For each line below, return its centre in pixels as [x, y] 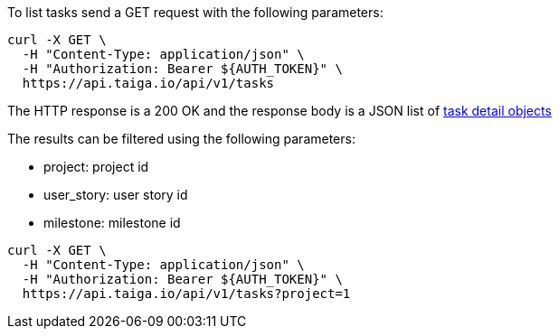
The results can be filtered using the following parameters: [181, 139]
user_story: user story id [116, 195]
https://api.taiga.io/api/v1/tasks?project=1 [186, 294]
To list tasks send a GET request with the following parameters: [195, 12]
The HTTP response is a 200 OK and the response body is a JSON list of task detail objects [279, 111]
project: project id [96, 167]
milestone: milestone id [112, 223]
